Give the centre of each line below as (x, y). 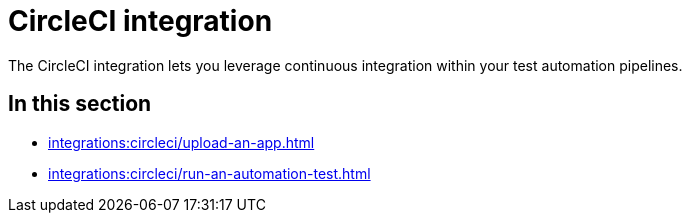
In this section (80, 104)
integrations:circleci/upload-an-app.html (181, 142)
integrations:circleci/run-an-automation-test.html (209, 173)
